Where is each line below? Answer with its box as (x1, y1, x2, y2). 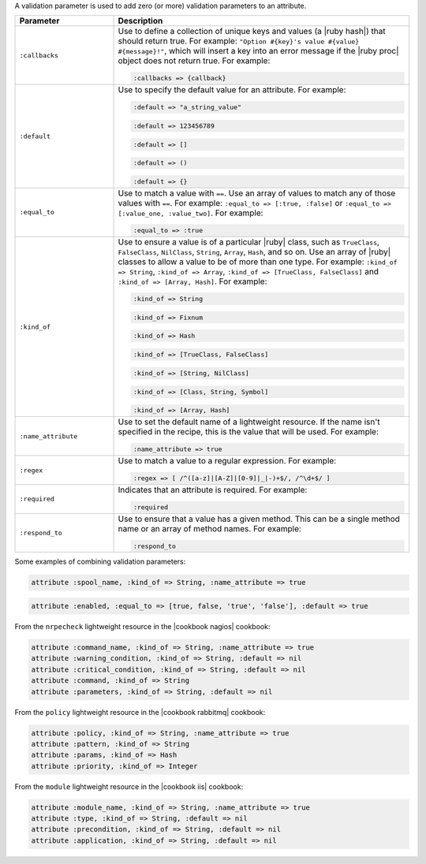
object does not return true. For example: (118, 55, 271, 66)
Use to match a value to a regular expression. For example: (118, 456, 337, 467)
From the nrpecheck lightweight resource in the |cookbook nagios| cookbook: (14, 622, 271, 631)
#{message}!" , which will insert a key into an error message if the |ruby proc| (118, 46, 399, 57)
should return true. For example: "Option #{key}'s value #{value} (118, 35, 360, 47)
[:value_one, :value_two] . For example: (118, 207, 263, 218)
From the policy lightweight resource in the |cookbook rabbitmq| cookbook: (14, 707, 266, 717)
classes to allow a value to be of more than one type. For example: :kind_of (118, 256, 398, 267)
